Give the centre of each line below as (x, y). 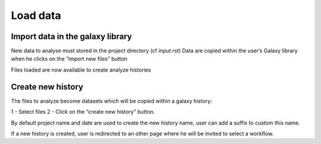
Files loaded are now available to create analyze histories (81, 70)
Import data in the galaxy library (71, 36)
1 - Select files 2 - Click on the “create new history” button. (83, 112)
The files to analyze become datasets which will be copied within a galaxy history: (111, 101)
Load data (36, 15)
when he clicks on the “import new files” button (69, 59)
